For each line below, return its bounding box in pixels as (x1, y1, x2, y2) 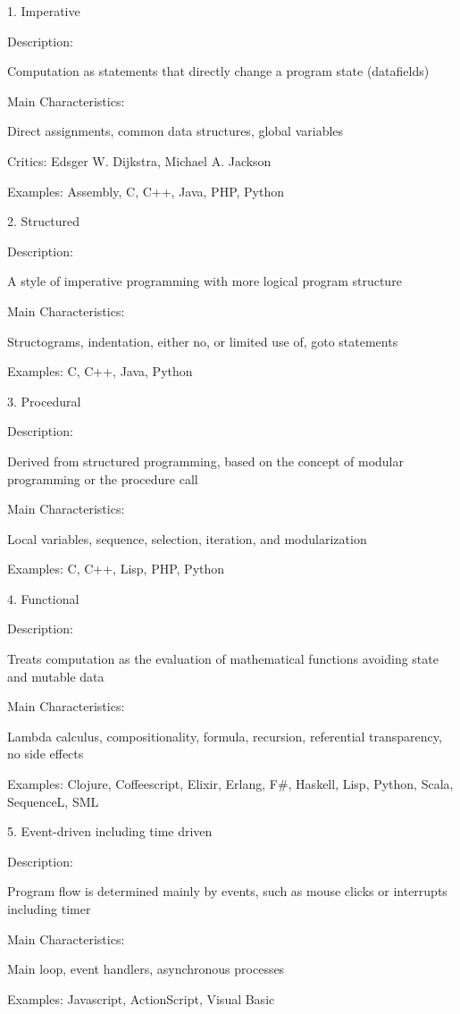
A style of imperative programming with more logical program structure (7, 272, 402, 290)
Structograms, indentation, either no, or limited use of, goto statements (7, 331, 398, 350)
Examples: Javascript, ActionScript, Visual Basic (7, 989, 275, 1008)
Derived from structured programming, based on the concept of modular (7, 451, 404, 470)
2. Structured (7, 212, 79, 230)
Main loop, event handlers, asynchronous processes (7, 960, 285, 978)
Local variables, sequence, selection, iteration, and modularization (7, 529, 367, 548)
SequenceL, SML (7, 792, 99, 810)
